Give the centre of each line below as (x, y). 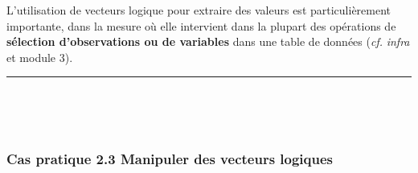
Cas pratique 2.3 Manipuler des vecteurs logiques (170, 159)
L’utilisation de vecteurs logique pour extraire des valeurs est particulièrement (199, 10)
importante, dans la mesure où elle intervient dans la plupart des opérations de (201, 25)
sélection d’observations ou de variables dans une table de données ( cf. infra (208, 41)
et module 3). (40, 57)
